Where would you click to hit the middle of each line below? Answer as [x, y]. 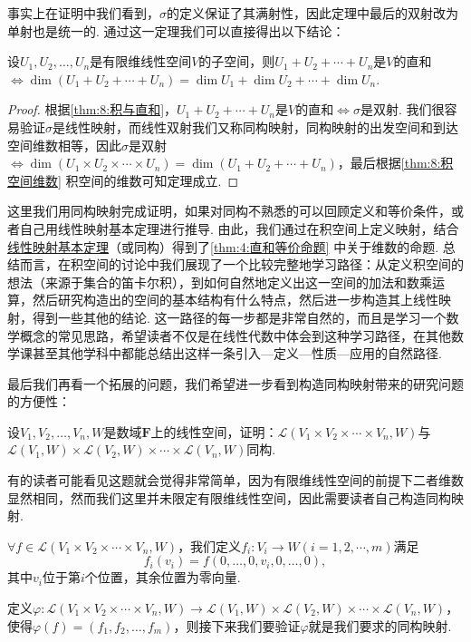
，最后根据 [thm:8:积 [395, 163]
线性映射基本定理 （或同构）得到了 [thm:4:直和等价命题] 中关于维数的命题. [223, 246]
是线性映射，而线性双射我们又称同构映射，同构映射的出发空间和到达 [255, 126]
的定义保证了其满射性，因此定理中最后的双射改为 [312, 13]
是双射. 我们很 [402, 109]
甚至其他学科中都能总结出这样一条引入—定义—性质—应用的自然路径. [237, 353]
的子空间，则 [237, 61]
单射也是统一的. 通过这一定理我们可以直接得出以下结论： [176, 30]
